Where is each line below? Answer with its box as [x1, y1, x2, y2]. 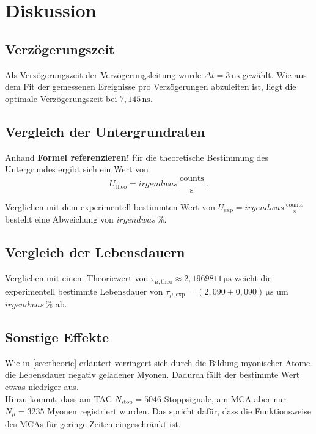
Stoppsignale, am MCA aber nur [164, 392, 287, 405]
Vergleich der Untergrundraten [5, 122, 205, 141]
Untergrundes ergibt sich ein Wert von [5, 163, 149, 175]
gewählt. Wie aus [242, 68, 307, 81]
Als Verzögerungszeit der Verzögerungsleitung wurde [5, 68, 202, 81]
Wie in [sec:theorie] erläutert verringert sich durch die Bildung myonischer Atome [5, 356, 310, 369]
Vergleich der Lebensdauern [5, 243, 185, 262]
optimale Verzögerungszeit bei [5, 92, 117, 105]
